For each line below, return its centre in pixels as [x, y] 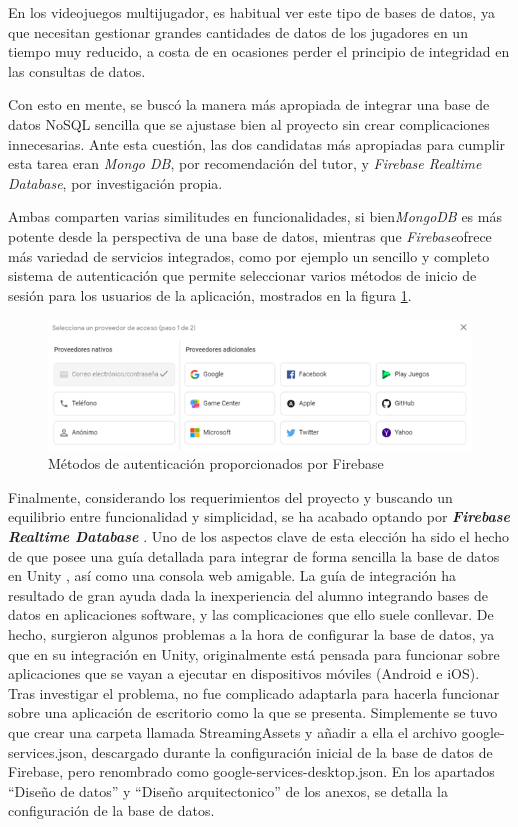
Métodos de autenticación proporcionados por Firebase [216, 463]
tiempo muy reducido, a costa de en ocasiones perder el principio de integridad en [259, 51]
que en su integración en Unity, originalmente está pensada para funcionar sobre [254, 653]
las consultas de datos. [77, 70]
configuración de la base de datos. [111, 810]
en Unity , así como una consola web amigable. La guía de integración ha [232, 575]
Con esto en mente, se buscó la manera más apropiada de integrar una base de [249, 104]
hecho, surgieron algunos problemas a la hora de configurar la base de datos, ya [251, 633]
